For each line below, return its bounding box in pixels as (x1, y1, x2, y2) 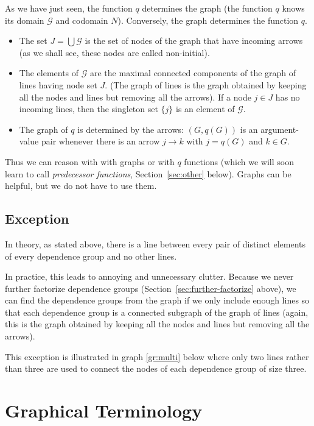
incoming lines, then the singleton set (19, 102, 158, 115)
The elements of (19, 66, 79, 79)
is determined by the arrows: (77, 122, 184, 135)
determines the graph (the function (142, 2, 273, 14)
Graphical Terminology (5, 398, 203, 423)
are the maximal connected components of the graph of (89, 66, 296, 79)
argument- (260, 122, 299, 135)
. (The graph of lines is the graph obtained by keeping (105, 78, 307, 91)
